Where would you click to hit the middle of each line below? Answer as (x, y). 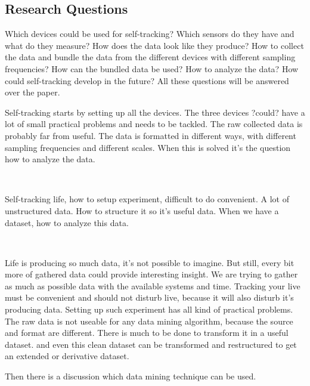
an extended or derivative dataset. (67, 356)
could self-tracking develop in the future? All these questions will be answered (147, 80)
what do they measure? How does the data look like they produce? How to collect (154, 45)
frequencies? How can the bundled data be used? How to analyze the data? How (152, 68)
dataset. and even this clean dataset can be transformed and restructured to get (151, 344)
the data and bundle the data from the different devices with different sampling (150, 57)
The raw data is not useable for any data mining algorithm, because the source (149, 321)
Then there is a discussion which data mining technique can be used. (131, 376)
